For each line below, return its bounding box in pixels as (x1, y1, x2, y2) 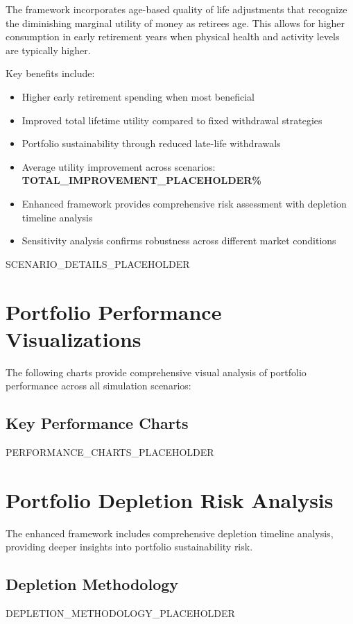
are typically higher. (6, 42, 91, 57)
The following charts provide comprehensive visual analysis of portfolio (6, 364, 307, 379)
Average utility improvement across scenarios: (21, 159, 216, 174)
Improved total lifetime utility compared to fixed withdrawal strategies (21, 112, 322, 127)
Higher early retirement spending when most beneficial (21, 89, 255, 103)
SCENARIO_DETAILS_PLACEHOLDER (6, 256, 190, 271)
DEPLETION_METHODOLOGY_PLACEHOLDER (6, 606, 235, 621)
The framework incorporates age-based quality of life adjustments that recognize (6, 2, 347, 16)
